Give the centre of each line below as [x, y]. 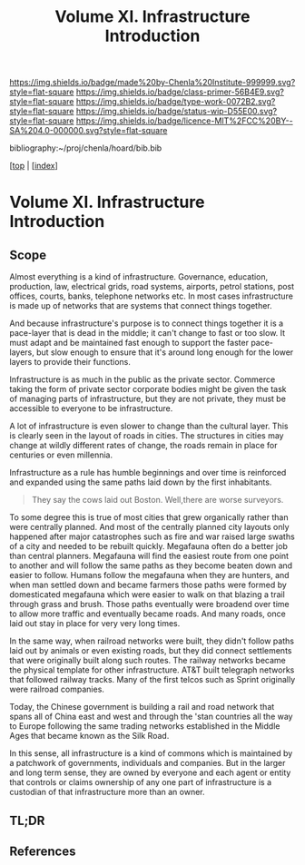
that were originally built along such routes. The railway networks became [148, 661]
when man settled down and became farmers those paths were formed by [148, 585]
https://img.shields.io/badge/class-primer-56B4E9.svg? [180, 92]
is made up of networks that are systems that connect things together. [141, 306]
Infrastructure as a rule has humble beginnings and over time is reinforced [148, 473]
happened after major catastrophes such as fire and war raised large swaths [152, 536]
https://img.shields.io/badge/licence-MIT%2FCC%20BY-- [184, 121]
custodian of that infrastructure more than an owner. [108, 792]
